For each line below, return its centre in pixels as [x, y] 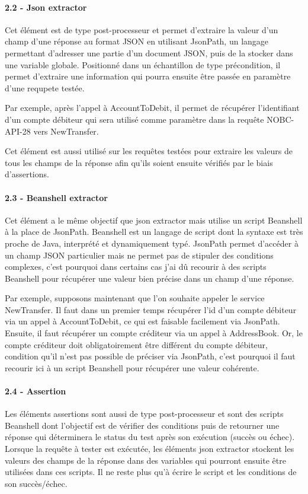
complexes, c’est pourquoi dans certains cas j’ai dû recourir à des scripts [136, 267]
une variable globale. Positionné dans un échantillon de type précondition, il [143, 64]
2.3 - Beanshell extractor [56, 197]
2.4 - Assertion [36, 391]
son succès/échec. [36, 483]
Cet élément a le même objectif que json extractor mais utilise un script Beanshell [154, 220]
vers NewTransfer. [66, 131]
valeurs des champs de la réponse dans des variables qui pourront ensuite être [145, 460]
